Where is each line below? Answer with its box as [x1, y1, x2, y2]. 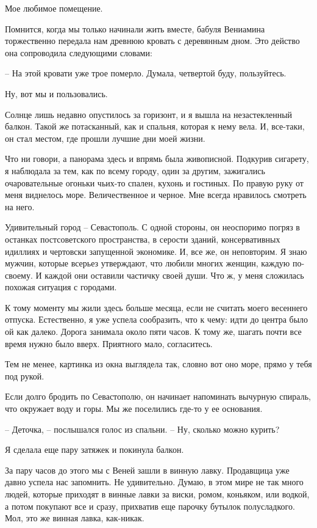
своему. [5, 268, 33, 281]
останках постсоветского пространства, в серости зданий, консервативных [5, 232, 280, 245]
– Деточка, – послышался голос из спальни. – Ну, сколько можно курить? [5, 422, 280, 435]
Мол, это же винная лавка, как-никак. [5, 512, 144, 524]
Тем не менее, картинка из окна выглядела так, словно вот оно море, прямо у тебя [5, 358, 312, 370]
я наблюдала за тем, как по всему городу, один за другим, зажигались [5, 164, 265, 177]
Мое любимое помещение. [5, 2, 103, 14]
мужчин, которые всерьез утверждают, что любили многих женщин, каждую [5, 257, 290, 269]
